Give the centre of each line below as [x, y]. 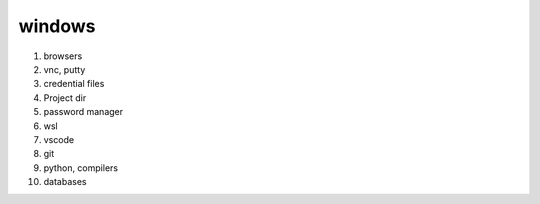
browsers [63, 56]
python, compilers [81, 167]
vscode [59, 139]
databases [65, 182]
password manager [83, 112]
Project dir [65, 97]
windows [57, 26]
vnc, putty [64, 69]
